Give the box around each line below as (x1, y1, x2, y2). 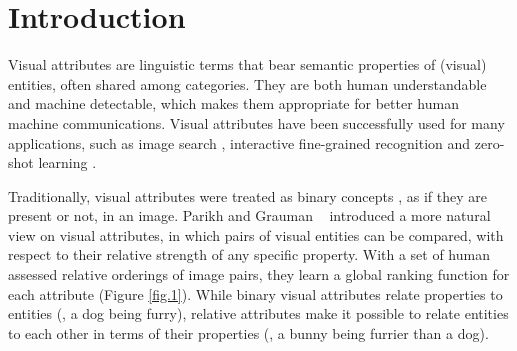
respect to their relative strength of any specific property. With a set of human (8, 244, 490, 265)
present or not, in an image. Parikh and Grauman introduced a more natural (8, 205, 491, 226)
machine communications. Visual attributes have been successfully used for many (8, 112, 505, 133)
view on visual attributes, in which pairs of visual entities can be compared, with (8, 224, 504, 245)
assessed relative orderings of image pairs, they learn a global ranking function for (8, 264, 510, 285)
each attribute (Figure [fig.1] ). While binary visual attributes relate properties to (8, 283, 503, 304)
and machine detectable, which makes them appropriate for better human (8, 93, 459, 114)
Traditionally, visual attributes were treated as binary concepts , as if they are (8, 185, 487, 206)
